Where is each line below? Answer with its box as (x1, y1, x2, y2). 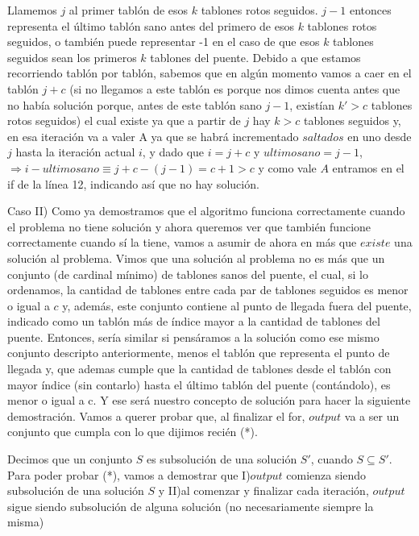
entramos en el (332, 159, 404, 176)
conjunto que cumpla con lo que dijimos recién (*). (7, 423, 258, 440)
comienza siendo (286, 466, 367, 483)
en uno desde (347, 127, 412, 144)
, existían (289, 96, 335, 113)
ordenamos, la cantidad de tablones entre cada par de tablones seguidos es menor (7, 281, 409, 298)
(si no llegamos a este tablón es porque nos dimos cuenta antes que (69, 80, 400, 97)
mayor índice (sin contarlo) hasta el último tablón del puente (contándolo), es (7, 376, 391, 393)
